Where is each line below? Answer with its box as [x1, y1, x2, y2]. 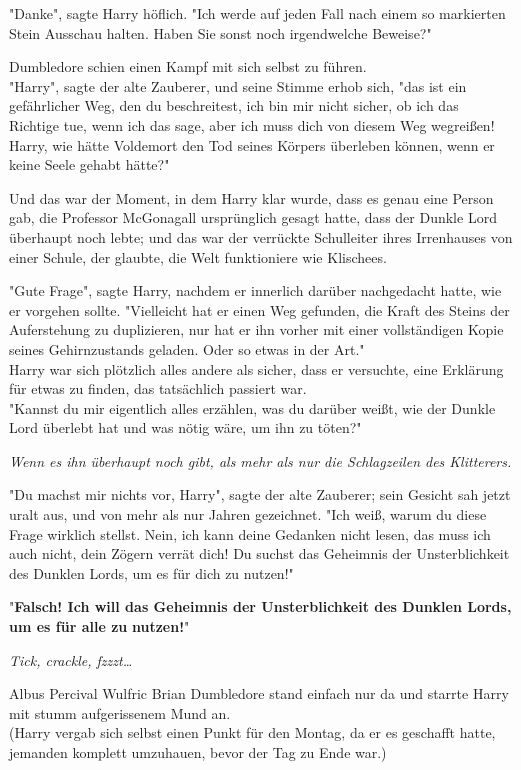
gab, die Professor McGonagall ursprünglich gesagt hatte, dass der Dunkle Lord [9, 207, 497, 228]
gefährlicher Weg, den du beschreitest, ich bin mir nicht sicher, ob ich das [9, 95, 459, 116]
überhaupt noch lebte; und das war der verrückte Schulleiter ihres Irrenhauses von [9, 226, 513, 247]
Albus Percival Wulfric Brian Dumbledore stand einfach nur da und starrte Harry [9, 683, 509, 704]
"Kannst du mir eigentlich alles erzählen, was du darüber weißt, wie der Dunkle [9, 397, 496, 418]
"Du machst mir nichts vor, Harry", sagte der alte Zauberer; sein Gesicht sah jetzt [9, 484, 511, 505]
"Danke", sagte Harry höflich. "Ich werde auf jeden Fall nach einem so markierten [9, 3, 506, 23]
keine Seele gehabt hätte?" [9, 154, 170, 175]
